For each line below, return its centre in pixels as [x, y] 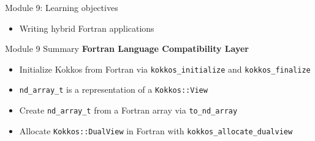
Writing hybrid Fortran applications [87, 28]
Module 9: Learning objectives [62, 7]
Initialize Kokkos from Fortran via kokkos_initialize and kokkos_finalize [165, 69]
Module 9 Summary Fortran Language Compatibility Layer [127, 49]
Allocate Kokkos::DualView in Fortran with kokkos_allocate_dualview [156, 130]
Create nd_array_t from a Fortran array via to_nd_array [128, 110]
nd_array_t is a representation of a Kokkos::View [113, 89]
